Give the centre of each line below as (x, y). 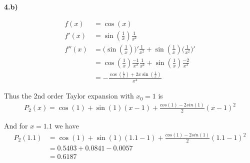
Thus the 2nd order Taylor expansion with (69, 96)
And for (16, 126)
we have (67, 126)
